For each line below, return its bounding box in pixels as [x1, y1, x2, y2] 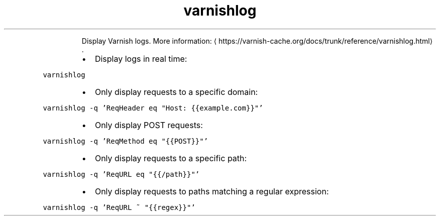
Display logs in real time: [94, 53, 187, 64]
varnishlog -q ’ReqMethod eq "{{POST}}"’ [43, 137, 208, 145]
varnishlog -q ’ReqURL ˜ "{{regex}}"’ [43, 203, 195, 211]
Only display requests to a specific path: [94, 153, 247, 163]
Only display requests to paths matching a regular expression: [94, 186, 329, 196]
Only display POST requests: [94, 120, 203, 130]
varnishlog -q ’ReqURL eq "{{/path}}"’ [43, 170, 200, 178]
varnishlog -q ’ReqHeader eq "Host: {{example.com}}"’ [43, 103, 263, 112]
